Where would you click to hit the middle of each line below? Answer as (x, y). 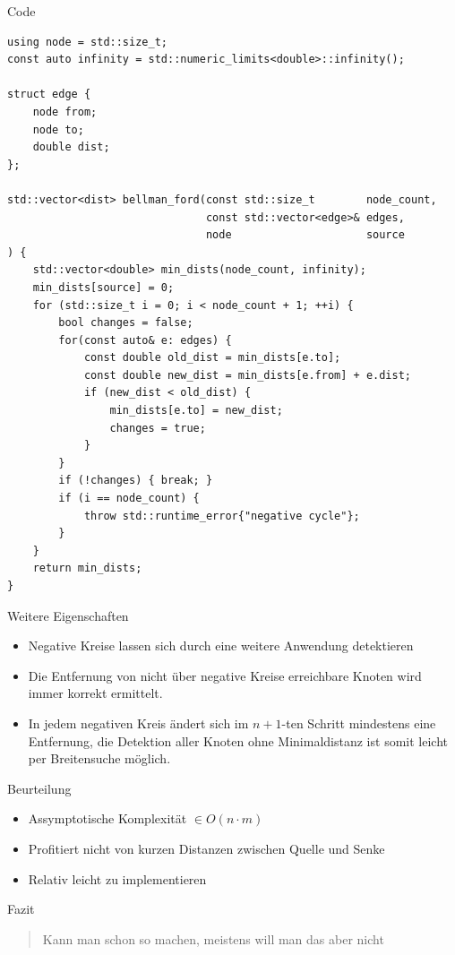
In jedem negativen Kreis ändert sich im (138, 723)
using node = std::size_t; (87, 42)
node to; (58, 129)
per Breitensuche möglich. (99, 758)
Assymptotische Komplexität (107, 818)
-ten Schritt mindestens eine (359, 723)
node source (305, 235)
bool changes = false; (126, 323)
